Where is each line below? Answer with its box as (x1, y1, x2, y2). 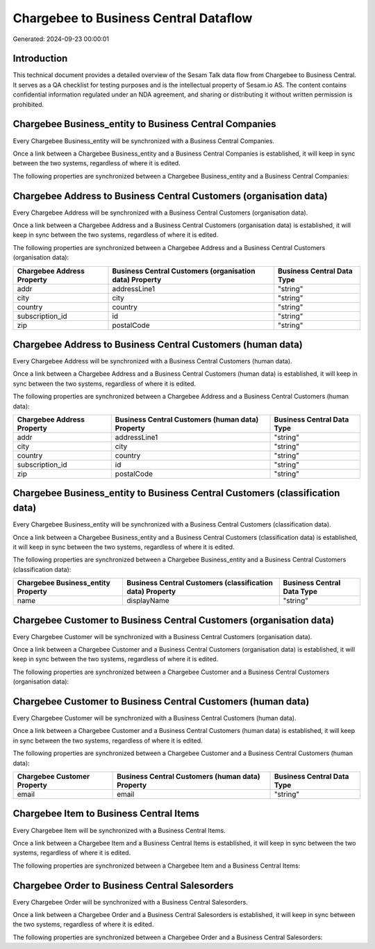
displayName (126, 596, 169, 606)
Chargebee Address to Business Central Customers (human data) (12, 338, 303, 350)
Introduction (12, 53, 68, 65)
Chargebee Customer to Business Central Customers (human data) (12, 695, 310, 707)
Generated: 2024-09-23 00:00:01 (12, 35, 110, 43)
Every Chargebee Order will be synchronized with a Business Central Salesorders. (12, 898, 248, 906)
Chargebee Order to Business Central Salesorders (12, 880, 234, 891)
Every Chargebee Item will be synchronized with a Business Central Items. (12, 826, 226, 834)
